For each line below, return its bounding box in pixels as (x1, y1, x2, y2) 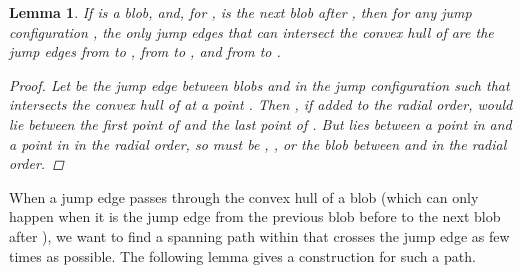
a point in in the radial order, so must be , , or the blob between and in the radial (9, 133, 507, 154)
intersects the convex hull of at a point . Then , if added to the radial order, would (9, 94, 513, 115)
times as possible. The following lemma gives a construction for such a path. (9, 245, 476, 266)
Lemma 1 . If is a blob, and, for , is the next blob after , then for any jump (9, 2, 472, 22)
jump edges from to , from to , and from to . (9, 41, 281, 62)
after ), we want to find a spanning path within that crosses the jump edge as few (9, 225, 510, 246)
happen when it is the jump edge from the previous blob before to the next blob (9, 206, 501, 227)
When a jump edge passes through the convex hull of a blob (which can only (9, 186, 479, 207)
